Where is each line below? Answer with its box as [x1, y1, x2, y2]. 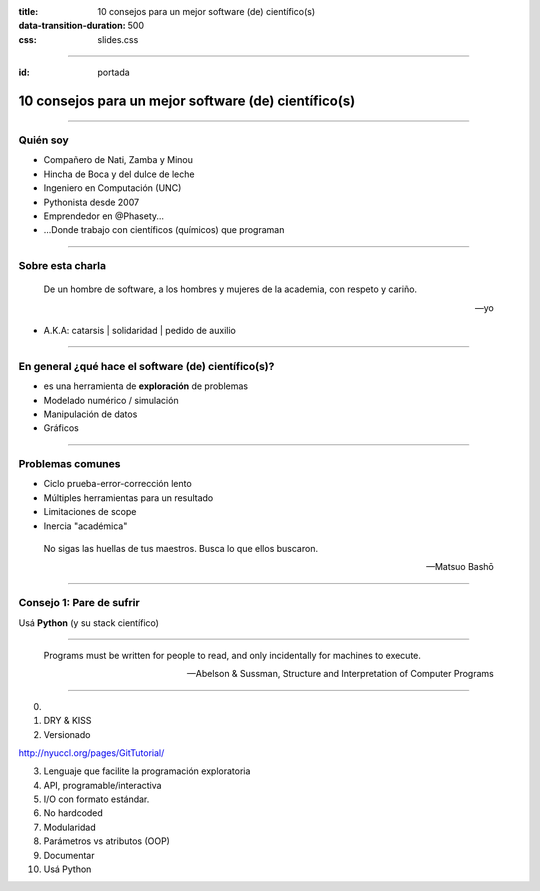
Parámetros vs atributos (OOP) [43, 835, 170, 847]
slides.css [97, 33, 139, 45]
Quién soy [18, 133, 69, 147]
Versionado [43, 728, 91, 740]
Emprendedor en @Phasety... [43, 210, 165, 222]
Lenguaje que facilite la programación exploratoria [43, 765, 251, 777]
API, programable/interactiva [43, 779, 162, 791]
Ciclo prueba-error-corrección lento [43, 478, 192, 490]
